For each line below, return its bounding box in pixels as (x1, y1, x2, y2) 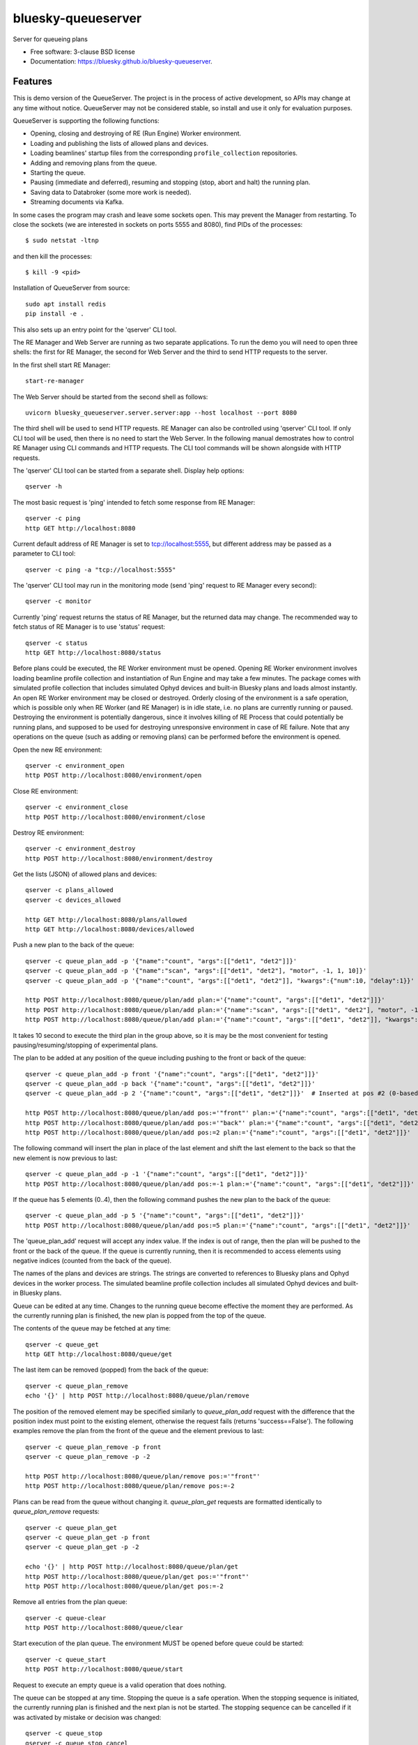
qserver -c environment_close (25, 803, 129, 811)
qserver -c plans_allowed (25, 886, 114, 894)
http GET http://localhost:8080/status (25, 649, 162, 657)
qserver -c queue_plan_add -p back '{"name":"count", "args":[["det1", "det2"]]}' (25, 1080, 316, 1088)
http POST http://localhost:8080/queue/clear (25, 1624, 184, 1632)
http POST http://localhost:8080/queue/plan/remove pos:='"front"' (25, 1472, 261, 1480)
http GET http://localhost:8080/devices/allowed (25, 926, 194, 933)
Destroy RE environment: (13, 828, 85, 837)
